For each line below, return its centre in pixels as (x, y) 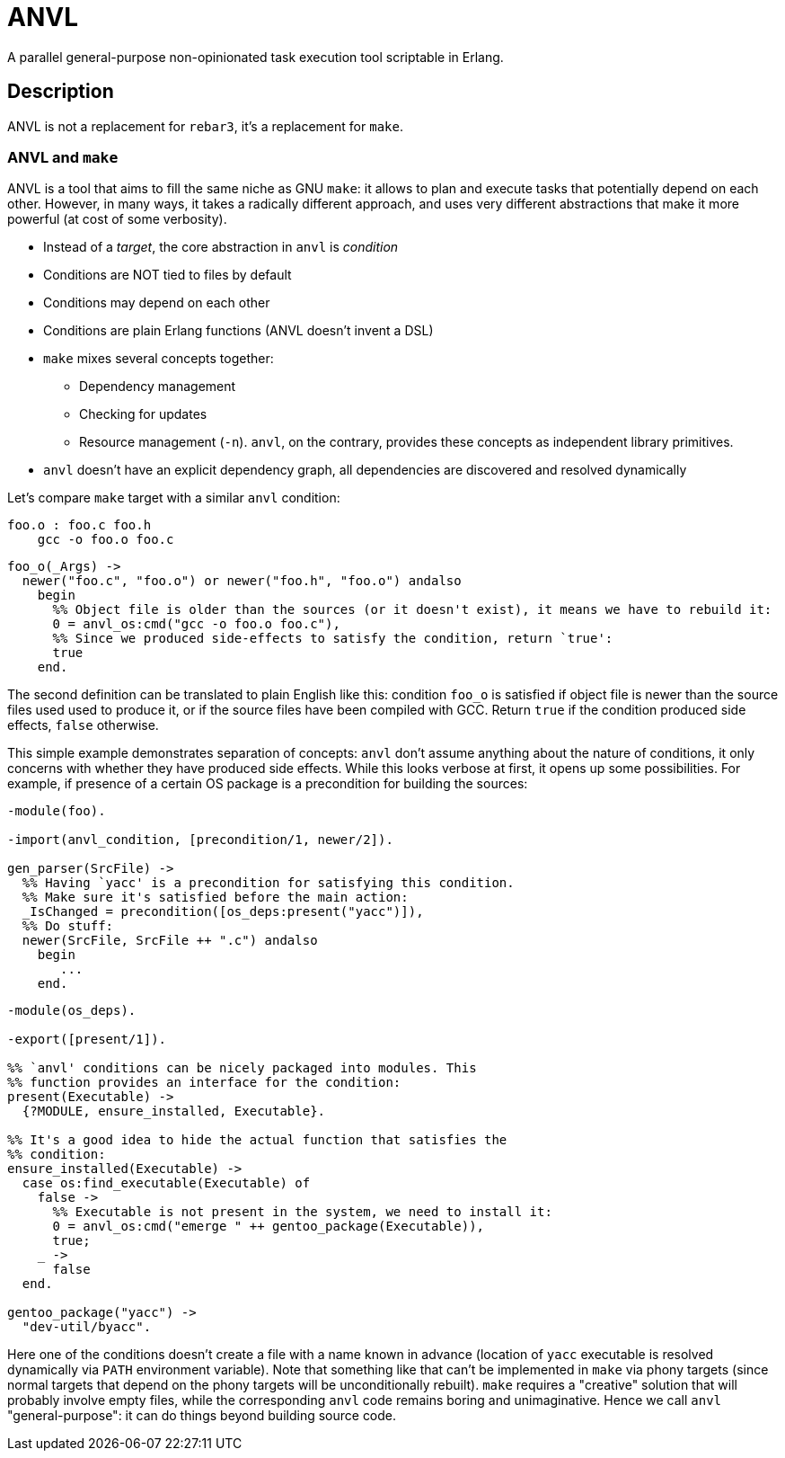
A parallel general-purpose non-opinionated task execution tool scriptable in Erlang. (256, 57)
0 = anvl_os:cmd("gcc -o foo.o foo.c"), (196, 624)
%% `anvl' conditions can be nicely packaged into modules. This (242, 1068)
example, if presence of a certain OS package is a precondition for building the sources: (268, 784)
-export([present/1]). (87, 1040)
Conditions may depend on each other (157, 303)
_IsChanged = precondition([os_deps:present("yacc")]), (223, 912)
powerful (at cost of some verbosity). (117, 219)
